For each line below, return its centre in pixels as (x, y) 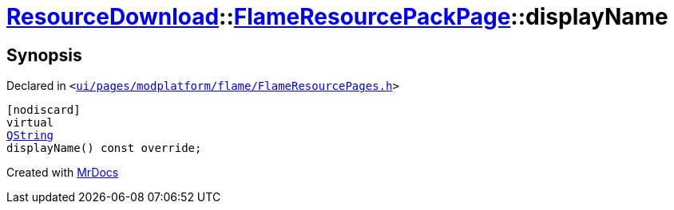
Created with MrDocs (63, 173)
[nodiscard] (44, 110)
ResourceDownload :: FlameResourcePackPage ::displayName (337, 17)
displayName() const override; (104, 148)
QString (30, 136)
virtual (30, 123)
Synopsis (44, 55)
